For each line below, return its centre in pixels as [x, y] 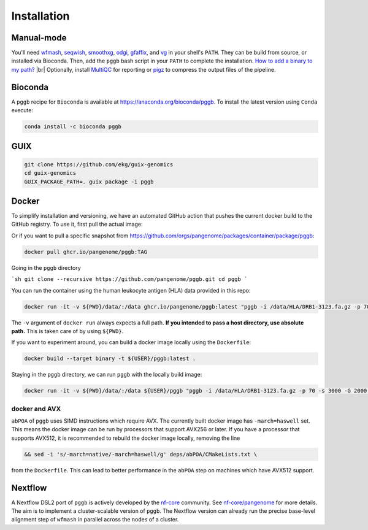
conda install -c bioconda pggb [73, 127]
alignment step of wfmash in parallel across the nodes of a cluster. [95, 520]
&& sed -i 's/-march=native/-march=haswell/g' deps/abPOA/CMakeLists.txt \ [141, 454]
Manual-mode [39, 38]
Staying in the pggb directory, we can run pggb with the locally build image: [107, 375]
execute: [22, 110]
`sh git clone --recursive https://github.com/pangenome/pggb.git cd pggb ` [129, 279]
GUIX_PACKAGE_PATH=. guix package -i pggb [89, 182]
